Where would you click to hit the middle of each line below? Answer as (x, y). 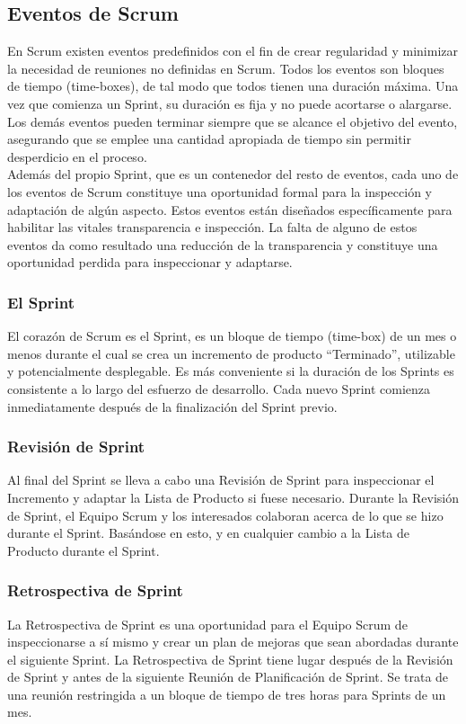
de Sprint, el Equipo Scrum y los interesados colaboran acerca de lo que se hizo (225, 515)
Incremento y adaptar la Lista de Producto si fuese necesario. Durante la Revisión (233, 497)
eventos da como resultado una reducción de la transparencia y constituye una (223, 244)
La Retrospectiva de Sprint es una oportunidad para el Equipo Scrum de (207, 624)
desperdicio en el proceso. (77, 156)
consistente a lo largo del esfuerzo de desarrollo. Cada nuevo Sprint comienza (219, 388)
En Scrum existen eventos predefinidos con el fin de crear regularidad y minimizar (233, 51)
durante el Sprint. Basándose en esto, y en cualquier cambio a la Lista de (209, 533)
